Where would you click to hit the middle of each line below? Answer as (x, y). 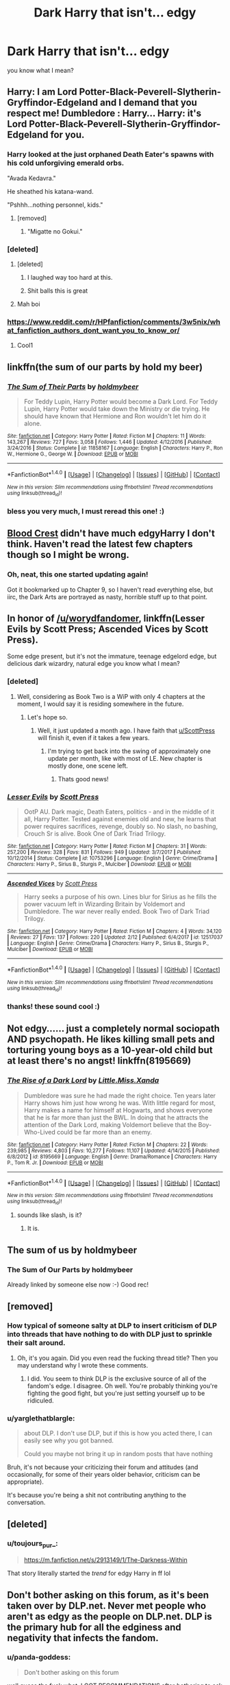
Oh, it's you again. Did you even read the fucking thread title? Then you (117, 1358)
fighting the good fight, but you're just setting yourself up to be (116, 1393)
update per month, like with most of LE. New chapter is (125, 758)
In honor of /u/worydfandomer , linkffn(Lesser (106, 618)
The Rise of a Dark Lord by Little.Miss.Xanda (83, 1080)
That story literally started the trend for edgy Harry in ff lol (89, 1573)
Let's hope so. (47, 717)
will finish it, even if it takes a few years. (93, 737)
